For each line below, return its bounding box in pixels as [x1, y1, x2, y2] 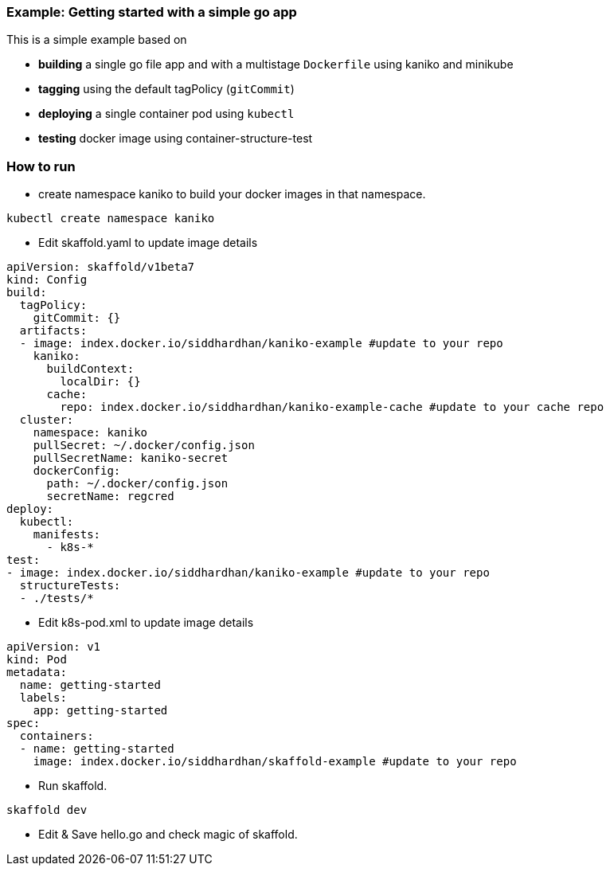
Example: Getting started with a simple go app [6, 4, 297, 20]
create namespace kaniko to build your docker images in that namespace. [38, 187, 426, 201]
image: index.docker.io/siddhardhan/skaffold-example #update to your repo [33, 755, 517, 768]
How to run [6, 158, 76, 174]
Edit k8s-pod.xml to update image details [38, 616, 254, 630]
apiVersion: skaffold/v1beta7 [6, 260, 195, 274]
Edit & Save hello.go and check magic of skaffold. [38, 827, 298, 842]
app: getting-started [33, 704, 168, 718]
